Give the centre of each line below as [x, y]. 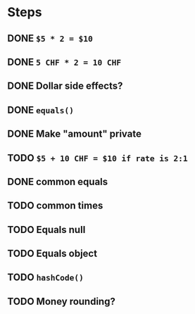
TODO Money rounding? [62, 301]
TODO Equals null [46, 230]
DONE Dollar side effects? [65, 86]
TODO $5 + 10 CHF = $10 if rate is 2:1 [97, 158]
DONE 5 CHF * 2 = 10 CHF [64, 62]
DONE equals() [41, 110]
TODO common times [55, 206]
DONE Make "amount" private [75, 134]
